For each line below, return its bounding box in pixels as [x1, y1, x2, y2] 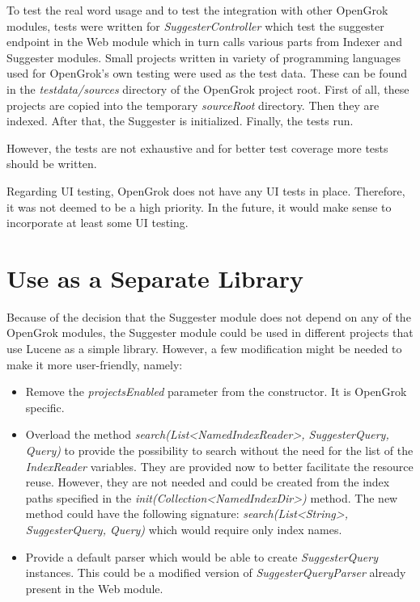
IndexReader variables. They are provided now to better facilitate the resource [25, 457, 414, 474]
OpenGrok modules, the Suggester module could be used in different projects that [6, 324, 414, 341]
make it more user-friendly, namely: [6, 356, 183, 373]
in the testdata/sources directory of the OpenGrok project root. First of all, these [6, 80, 409, 97]
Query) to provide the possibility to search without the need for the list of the [25, 442, 414, 458]
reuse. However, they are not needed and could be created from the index [25, 474, 390, 490]
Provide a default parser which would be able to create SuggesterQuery [25, 548, 378, 565]
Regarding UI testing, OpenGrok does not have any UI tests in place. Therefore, [6, 182, 405, 199]
